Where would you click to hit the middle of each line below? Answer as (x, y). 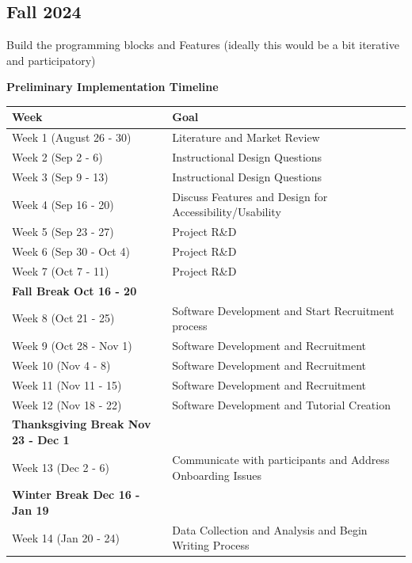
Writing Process (211, 545)
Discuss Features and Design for (250, 196)
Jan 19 (31, 510)
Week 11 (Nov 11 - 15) (67, 384)
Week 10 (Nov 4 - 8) (61, 365)
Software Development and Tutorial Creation (281, 404)
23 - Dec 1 (41, 440)
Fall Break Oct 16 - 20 (74, 290)
